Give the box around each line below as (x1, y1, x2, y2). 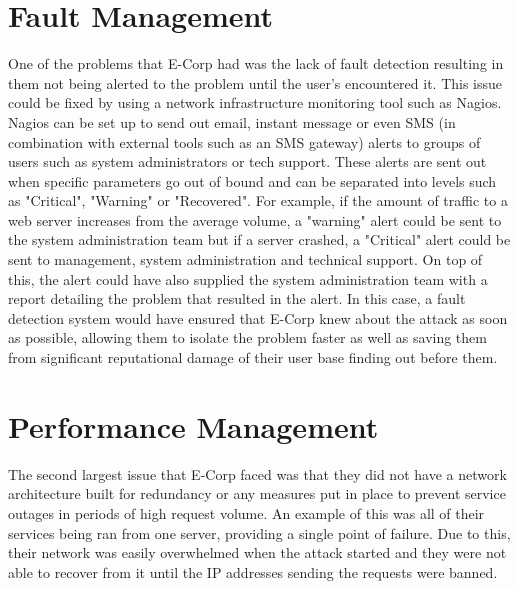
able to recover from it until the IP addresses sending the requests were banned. (8, 561, 498, 582)
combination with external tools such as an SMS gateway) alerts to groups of (8, 131, 481, 152)
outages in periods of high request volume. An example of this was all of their (8, 502, 485, 523)
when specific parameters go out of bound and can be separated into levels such (8, 170, 497, 191)
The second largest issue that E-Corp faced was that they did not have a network (8, 463, 507, 484)
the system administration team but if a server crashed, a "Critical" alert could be (8, 229, 511, 250)
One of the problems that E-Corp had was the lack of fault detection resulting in (8, 53, 504, 74)
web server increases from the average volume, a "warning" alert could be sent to (8, 209, 502, 230)
